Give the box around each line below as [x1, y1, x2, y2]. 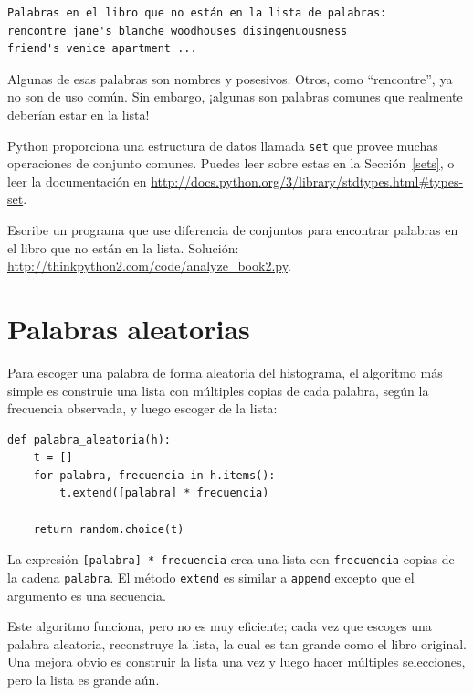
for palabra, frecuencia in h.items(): [33, 468, 276, 482]
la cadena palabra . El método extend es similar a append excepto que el [7, 567, 415, 586]
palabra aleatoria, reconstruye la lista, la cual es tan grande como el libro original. [7, 634, 467, 653]
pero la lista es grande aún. [7, 669, 160, 689]
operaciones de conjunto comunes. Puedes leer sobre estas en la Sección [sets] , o [7, 154, 455, 173]
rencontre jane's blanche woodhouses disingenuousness [7, 24, 348, 37]
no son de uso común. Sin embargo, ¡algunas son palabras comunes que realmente [7, 87, 463, 106]
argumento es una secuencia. [7, 585, 167, 604]
